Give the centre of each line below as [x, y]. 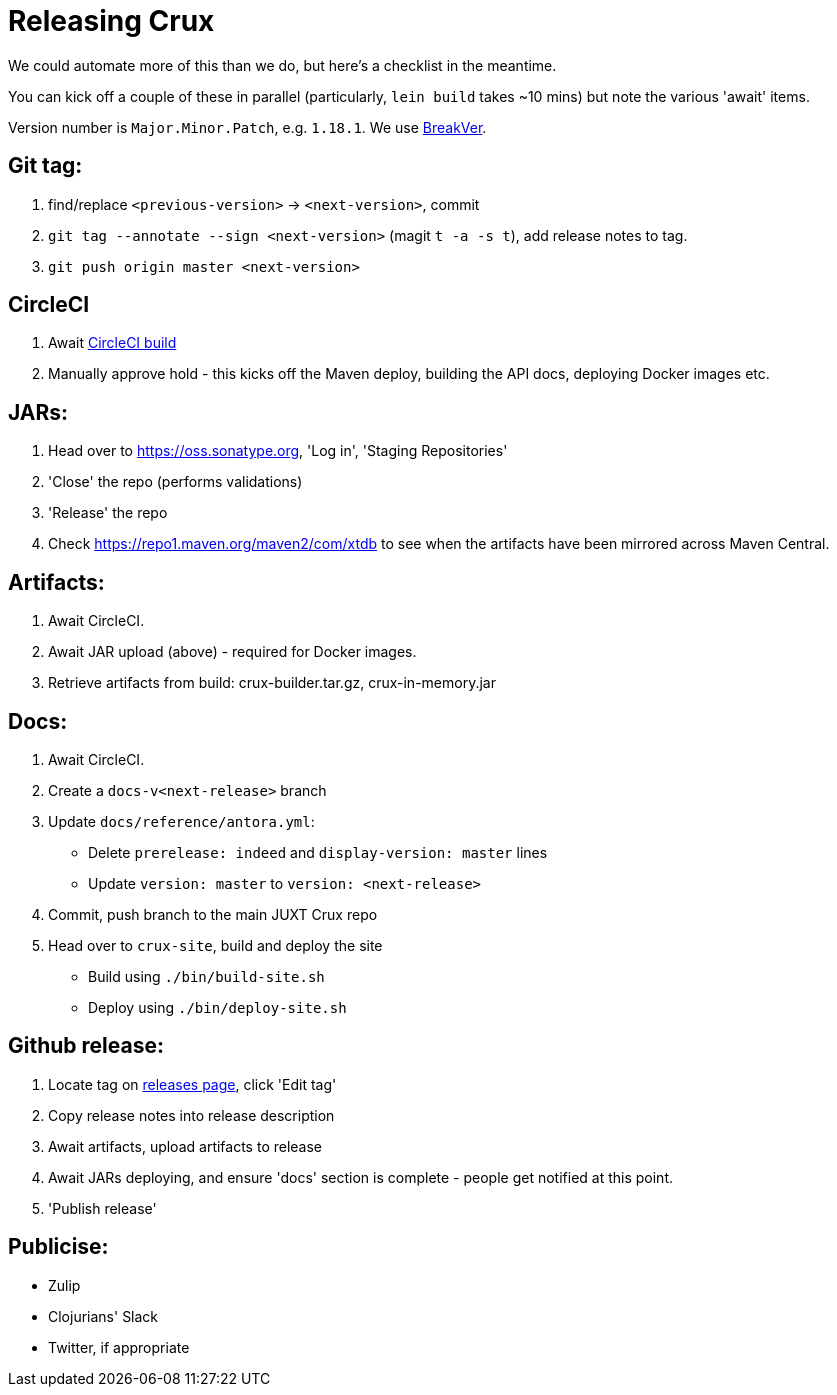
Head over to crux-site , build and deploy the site [215, 945]
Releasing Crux [111, 21]
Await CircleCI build [112, 343]
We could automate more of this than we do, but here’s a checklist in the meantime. [282, 65]
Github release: [86, 1046]
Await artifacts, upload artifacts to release [185, 1146]
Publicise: [58, 1247]
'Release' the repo [108, 513]
